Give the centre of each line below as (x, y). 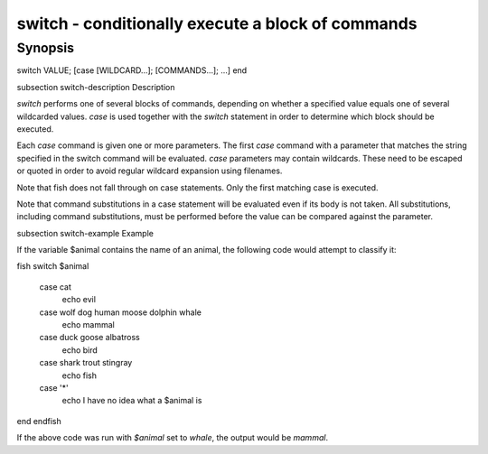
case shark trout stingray (86, 363)
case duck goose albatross (89, 338)
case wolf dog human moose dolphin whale (121, 312)
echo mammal (88, 325)
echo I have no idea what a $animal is (132, 401)
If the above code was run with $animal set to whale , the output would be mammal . (173, 438)
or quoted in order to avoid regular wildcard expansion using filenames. (150, 171)
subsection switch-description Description (96, 87)
